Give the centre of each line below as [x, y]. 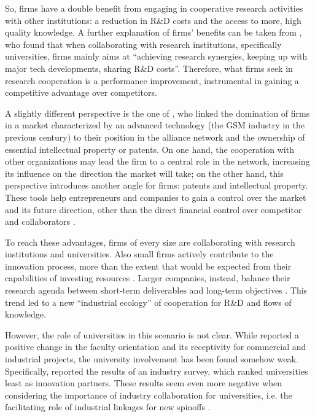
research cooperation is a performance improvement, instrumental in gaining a [152, 80]
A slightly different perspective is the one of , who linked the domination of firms [157, 113]
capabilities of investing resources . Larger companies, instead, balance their [148, 278]
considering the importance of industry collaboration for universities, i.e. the [149, 395]
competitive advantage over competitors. [81, 92]
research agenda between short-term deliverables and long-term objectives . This [156, 290]
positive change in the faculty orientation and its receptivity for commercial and [156, 347]
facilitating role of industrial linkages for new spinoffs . [108, 407]
